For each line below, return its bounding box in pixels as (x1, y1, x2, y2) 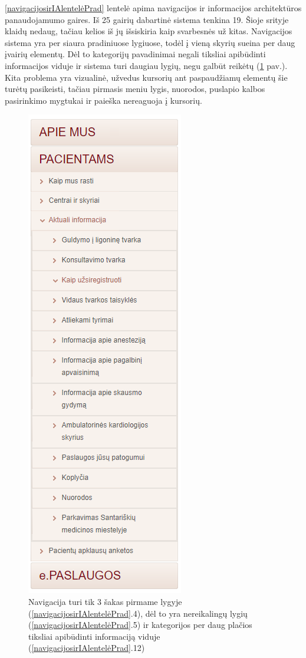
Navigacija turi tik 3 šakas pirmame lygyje (28, 595, 182, 607)
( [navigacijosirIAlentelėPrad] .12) (28, 641, 145, 654)
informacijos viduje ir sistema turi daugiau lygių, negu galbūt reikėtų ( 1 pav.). (5, 59, 288, 71)
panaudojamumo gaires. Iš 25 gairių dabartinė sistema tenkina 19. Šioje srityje (5, 13, 289, 25)
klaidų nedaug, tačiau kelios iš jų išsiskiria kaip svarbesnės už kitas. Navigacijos (5, 25, 292, 37)
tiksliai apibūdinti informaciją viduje (28, 630, 160, 642)
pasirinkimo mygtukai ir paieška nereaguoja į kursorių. (5, 94, 202, 106)
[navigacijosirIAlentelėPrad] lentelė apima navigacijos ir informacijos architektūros (5, 2, 302, 14)
